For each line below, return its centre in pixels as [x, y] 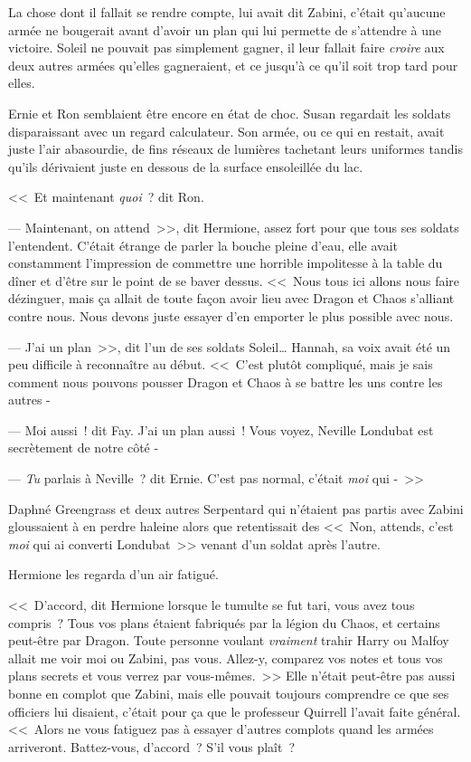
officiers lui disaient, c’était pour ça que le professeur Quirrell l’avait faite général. [235, 711]
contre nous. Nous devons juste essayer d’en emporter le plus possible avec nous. [231, 315]
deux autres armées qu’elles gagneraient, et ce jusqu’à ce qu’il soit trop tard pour [233, 65]
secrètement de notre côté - [84, 448]
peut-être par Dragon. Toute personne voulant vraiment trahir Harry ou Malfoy [229, 640]
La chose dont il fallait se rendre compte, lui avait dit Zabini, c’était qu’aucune [227, 12]
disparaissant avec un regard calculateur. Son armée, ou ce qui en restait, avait [226, 131]
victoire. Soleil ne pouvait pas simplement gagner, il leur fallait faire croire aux [226, 48]
